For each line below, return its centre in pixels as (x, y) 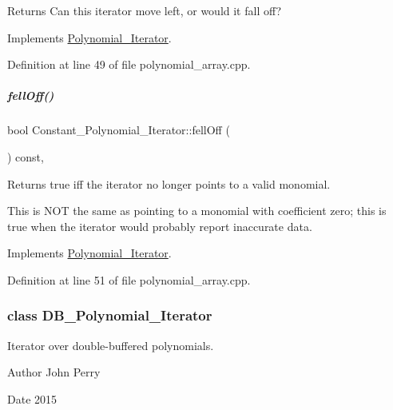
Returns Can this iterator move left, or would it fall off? (145, 10)
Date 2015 (32, 398)
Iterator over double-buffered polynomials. (111, 345)
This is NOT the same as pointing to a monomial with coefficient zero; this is (197, 211)
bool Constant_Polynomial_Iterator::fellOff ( (119, 130)
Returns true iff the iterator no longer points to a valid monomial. (169, 183)
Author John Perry (54, 372)
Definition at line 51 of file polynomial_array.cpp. (129, 279)
